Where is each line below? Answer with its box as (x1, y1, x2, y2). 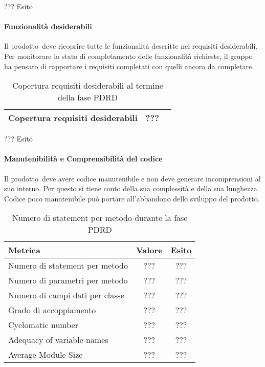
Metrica (8, 244, 40, 256)
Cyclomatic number (8, 319, 78, 331)
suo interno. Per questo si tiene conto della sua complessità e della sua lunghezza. (4, 183, 259, 194)
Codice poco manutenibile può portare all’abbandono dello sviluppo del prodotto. (4, 193, 260, 203)
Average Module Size (8, 349, 83, 361)
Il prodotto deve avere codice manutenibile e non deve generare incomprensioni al (4, 173, 261, 183)
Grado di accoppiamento (8, 304, 96, 316)
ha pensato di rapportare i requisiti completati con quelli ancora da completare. (4, 60, 254, 71)
